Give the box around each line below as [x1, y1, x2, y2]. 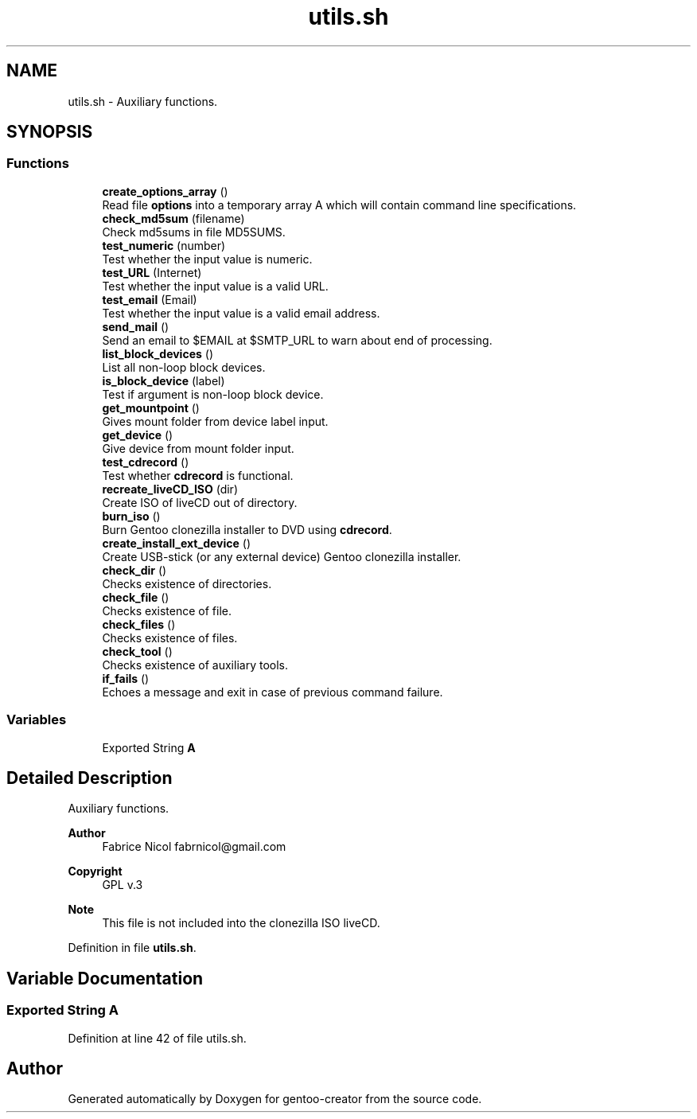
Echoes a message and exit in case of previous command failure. [102, 684, 443, 699]
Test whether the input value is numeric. [102, 251, 313, 266]
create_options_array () [102, 184, 228, 198]
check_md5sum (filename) [102, 211, 245, 225]
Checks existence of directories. [102, 576, 272, 591]
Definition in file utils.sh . [68, 941, 197, 955]
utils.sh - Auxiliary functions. [68, 94, 218, 108]
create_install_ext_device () [102, 536, 251, 550]
